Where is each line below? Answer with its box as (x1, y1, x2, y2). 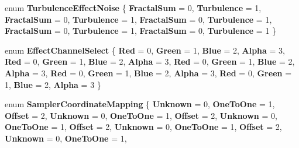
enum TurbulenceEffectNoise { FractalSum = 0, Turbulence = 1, (5, 2, 262, 13)
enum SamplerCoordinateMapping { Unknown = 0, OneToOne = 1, (5, 98, 275, 110)
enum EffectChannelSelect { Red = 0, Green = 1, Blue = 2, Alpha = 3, (5, 44, 286, 56)
